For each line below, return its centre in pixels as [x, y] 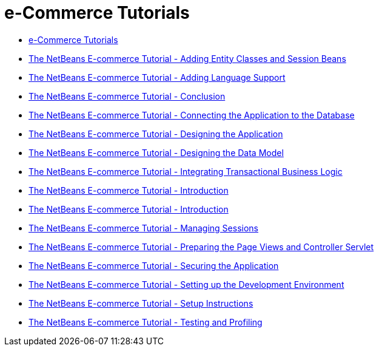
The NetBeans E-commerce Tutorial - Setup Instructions [141, 303]
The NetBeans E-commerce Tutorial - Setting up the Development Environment [186, 284]
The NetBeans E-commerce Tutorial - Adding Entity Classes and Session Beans [187, 58]
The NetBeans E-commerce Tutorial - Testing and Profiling [146, 322]
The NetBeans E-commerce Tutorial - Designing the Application [156, 134]
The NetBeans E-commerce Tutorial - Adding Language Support [157, 77]
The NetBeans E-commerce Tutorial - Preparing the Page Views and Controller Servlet [201, 247]
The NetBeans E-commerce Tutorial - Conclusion [127, 96]
